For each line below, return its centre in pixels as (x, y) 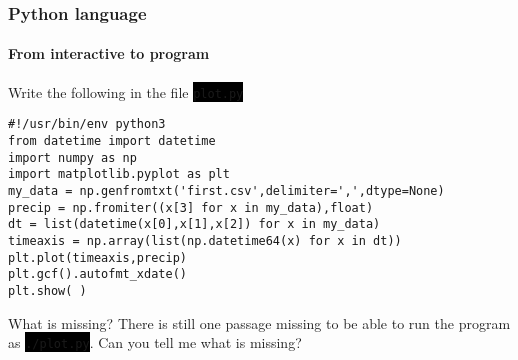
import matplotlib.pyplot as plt (119, 174)
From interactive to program (109, 53)
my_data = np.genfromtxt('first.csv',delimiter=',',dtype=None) (226, 190)
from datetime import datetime (112, 140)
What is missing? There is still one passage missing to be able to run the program (259, 322)
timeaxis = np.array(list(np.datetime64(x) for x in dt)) (205, 240)
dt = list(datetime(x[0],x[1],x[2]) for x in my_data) (194, 224)
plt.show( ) (47, 290)
